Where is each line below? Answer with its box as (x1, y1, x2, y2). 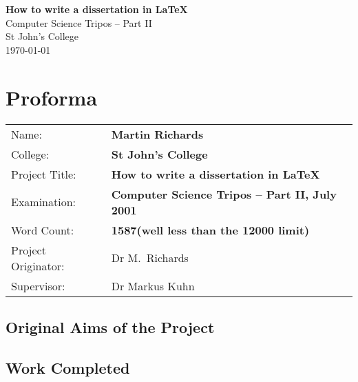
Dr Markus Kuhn (111, 277, 195, 294)
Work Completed (6, 356, 130, 378)
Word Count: (11, 221, 74, 238)
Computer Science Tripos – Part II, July (111, 185, 337, 202)
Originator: (11, 257, 65, 274)
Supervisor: (11, 277, 65, 294)
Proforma (6, 83, 98, 111)
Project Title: (11, 165, 76, 182)
